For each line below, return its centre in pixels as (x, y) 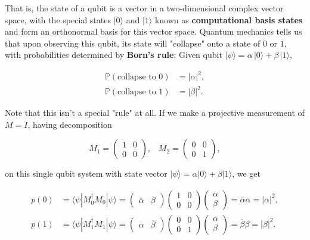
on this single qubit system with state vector (86, 173)
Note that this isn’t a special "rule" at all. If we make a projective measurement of (155, 113)
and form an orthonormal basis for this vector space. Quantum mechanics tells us (154, 31)
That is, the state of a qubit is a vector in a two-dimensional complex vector (144, 8)
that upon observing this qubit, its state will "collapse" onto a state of (133, 43)
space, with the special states (58, 19)
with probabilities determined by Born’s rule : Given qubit (114, 55)
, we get (246, 173)
